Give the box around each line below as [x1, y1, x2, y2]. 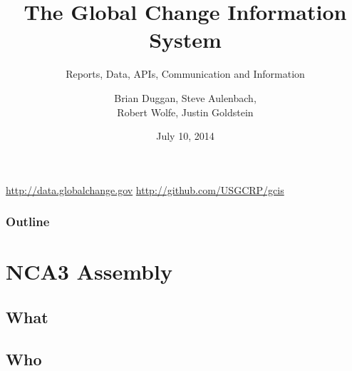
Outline [6, 213, 50, 230]
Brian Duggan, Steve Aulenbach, [114, 90, 257, 105]
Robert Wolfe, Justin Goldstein [117, 104, 254, 119]
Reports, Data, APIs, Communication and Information [66, 66, 305, 81]
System [149, 25, 222, 54]
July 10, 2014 [156, 128, 214, 143]
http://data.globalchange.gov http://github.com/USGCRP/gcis [6, 182, 284, 197]
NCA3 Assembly [6, 257, 172, 286]
